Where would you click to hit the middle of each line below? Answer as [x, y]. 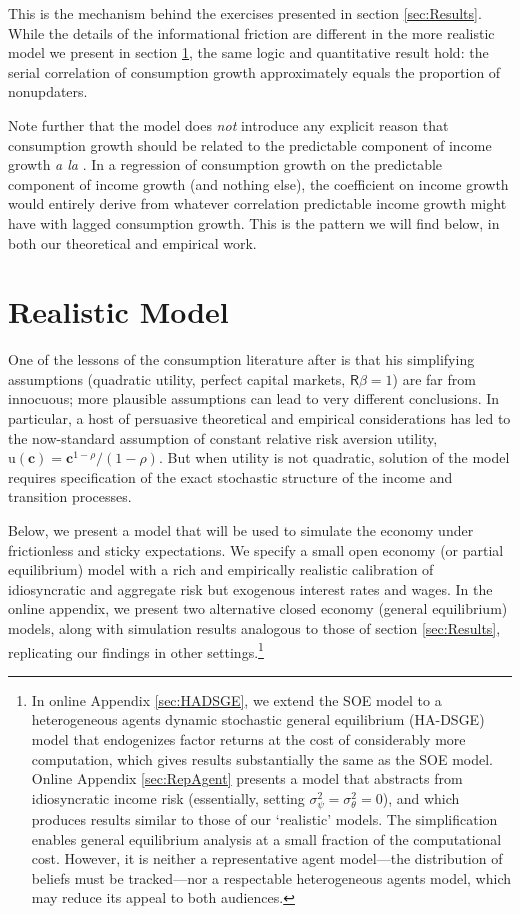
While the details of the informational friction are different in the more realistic [251, 32]
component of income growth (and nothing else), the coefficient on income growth [258, 183]
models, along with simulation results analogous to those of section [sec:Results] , [254, 627]
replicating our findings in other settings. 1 [136, 650]
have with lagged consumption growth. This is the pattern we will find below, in [254, 222]
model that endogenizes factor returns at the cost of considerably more [248, 739]
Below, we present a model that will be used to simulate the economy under [241, 530]
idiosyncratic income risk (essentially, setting [168, 797]
